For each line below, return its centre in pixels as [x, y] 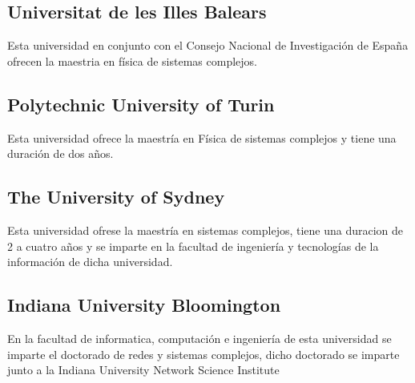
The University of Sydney [116, 197]
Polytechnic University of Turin [141, 104]
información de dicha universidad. [90, 262]
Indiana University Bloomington [144, 305]
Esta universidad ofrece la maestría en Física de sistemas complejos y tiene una [202, 137]
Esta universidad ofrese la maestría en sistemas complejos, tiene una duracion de [205, 230]
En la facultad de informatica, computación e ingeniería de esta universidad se [199, 338]
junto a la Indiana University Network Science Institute [143, 370]
